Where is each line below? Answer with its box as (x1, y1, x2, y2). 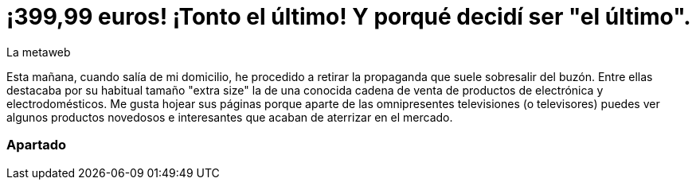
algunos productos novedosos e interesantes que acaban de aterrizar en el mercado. (6, 110, 453, 124)
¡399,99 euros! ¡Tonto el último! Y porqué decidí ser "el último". (6, 3, 691, 30)
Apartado (6, 137, 67, 153)
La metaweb (6, 45, 71, 59)
